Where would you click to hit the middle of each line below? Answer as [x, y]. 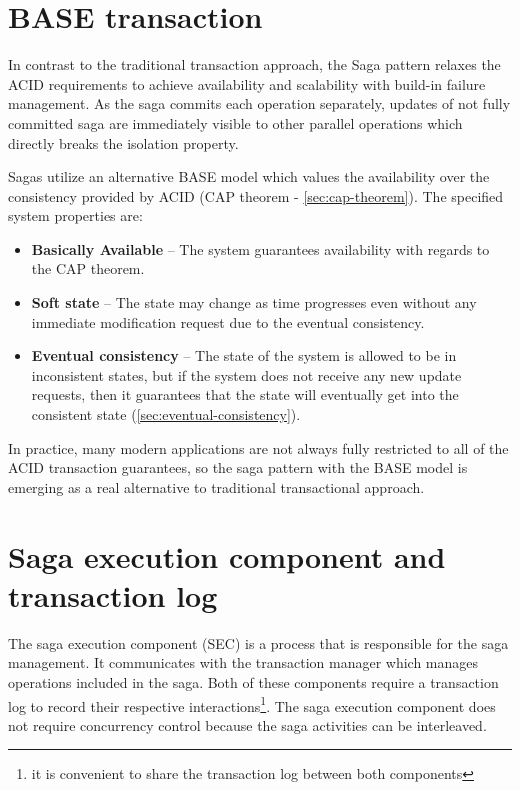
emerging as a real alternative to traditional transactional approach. [216, 486]
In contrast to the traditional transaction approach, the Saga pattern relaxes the [254, 64]
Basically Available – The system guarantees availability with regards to [260, 248]
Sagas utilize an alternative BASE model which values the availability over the [249, 176]
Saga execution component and [227, 555]
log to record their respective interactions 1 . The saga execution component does [252, 704]
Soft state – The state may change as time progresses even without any [254, 302]
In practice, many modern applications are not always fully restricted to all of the [258, 447]
